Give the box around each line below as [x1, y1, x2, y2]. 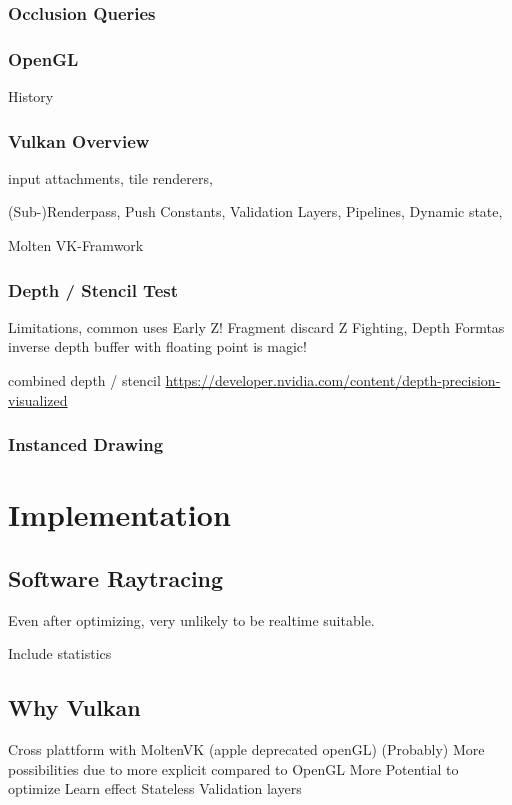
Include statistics [8, 643, 112, 664]
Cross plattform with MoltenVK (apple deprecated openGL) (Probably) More [8, 739, 485, 760]
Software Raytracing [8, 562, 224, 593]
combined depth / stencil [8, 370, 161, 391]
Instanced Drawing [8, 432, 164, 457]
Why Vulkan [8, 692, 141, 723]
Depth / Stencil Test [8, 277, 178, 302]
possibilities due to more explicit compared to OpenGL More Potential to [8, 758, 459, 779]
